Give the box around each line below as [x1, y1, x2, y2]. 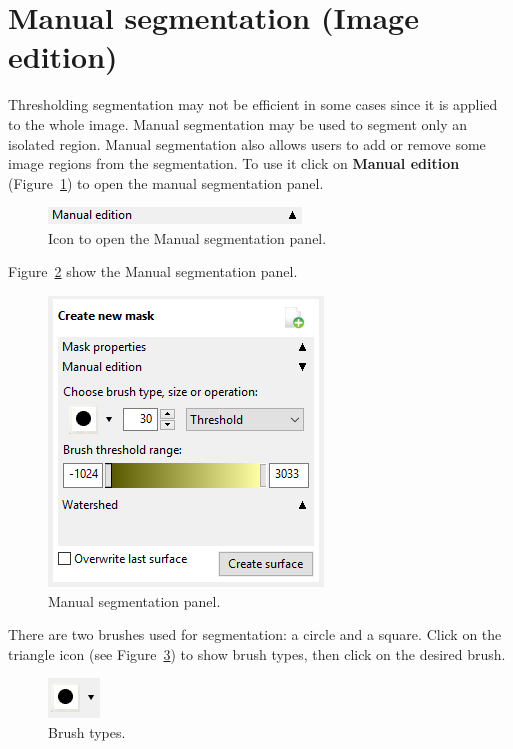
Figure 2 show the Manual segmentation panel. [8, 261, 298, 282]
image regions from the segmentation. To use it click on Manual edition [8, 153, 460, 174]
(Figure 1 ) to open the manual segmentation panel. [8, 172, 324, 193]
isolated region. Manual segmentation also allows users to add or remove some [8, 133, 486, 154]
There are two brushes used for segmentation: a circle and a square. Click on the [8, 624, 502, 645]
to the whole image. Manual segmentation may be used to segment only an [8, 113, 468, 134]
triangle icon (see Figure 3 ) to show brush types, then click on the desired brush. [8, 643, 506, 664]
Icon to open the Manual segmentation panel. [48, 227, 327, 248]
